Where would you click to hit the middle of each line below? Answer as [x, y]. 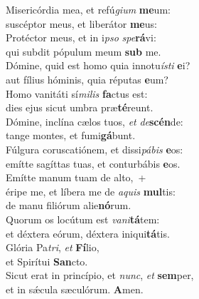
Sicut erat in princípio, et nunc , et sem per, [100, 275]
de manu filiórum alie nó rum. [69, 205]
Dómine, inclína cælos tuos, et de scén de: [95, 121]
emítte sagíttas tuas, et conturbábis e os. [93, 163]
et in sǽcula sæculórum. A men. [75, 289]
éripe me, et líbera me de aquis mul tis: [91, 191]
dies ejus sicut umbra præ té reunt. [80, 107]
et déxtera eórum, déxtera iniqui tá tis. [88, 233]
